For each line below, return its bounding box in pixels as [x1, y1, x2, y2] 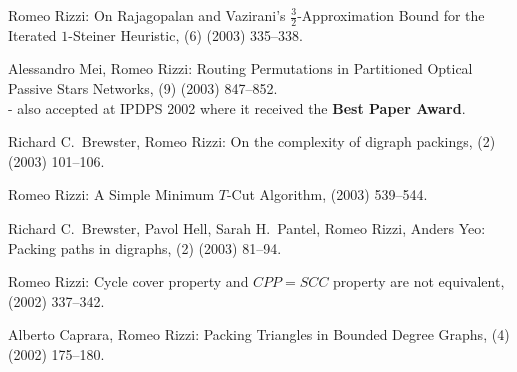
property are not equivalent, [333, 271, 505, 292]
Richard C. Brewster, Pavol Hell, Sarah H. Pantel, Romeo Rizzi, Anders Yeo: [8, 217, 486, 238]
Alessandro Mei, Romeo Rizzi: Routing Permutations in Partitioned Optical [8, 58, 473, 79]
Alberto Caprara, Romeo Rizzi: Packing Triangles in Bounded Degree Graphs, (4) [8, 324, 510, 345]
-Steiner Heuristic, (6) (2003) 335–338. [68, 24, 303, 45]
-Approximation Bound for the [297, 5, 485, 25]
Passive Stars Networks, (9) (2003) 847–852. [8, 78, 278, 99]
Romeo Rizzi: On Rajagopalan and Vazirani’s [8, 5, 286, 25]
